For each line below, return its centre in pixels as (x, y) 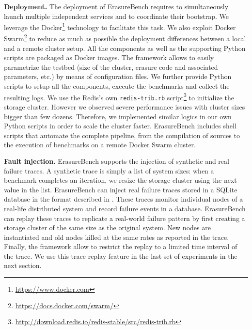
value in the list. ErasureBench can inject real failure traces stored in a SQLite (121, 189)
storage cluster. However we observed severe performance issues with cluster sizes (125, 106)
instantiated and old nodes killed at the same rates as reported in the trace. (117, 237)
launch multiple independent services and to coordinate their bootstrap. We (116, 16)
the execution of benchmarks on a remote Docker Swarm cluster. (100, 145)
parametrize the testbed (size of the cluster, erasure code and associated (111, 67)
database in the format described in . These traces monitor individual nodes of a (124, 199)
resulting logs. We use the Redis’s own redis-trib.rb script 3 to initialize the (119, 96)
